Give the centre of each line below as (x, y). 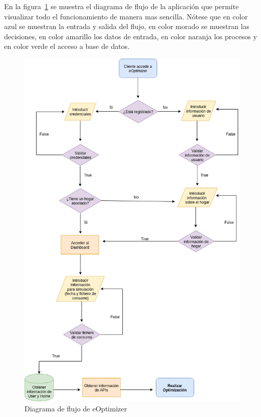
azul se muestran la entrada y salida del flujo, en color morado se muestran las (127, 26)
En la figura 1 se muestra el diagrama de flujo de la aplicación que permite (122, 6)
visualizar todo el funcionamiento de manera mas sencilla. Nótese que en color (126, 16)
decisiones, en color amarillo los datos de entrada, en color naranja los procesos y (131, 36)
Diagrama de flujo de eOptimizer (76, 408)
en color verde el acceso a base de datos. (67, 46)
